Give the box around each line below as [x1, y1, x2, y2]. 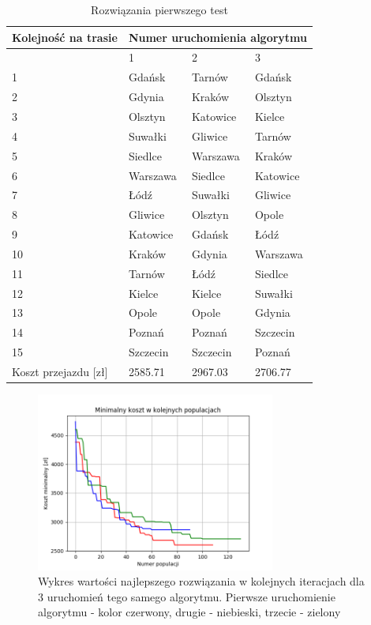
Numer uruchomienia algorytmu [128, 28, 308, 45]
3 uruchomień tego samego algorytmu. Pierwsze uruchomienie [38, 588, 335, 604]
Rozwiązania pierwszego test [91, 2, 228, 17]
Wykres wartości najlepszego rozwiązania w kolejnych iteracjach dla [38, 573, 365, 589]
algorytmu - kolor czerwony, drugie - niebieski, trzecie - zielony [38, 604, 341, 620]
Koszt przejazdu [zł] [12, 363, 108, 379]
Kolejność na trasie [12, 28, 118, 45]
